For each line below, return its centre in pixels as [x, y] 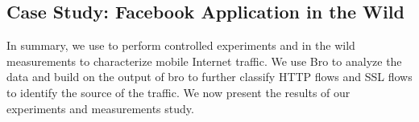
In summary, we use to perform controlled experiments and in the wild [181, 45]
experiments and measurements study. [100, 108]
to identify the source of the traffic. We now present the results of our [178, 92]
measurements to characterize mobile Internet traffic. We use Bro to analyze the [204, 61]
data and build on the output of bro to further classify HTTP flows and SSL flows [209, 77]
